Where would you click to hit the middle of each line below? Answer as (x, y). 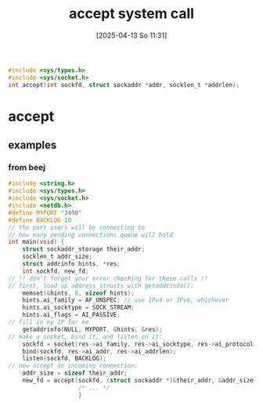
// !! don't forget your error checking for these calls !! (108, 278)
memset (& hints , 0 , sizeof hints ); (78, 293)
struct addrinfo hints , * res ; (72, 264)
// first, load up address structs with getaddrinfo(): (101, 286)
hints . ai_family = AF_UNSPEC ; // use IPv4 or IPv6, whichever (126, 300)
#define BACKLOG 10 (40, 220)
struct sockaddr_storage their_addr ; (84, 249)
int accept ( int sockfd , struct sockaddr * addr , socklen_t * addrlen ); (124, 85)
